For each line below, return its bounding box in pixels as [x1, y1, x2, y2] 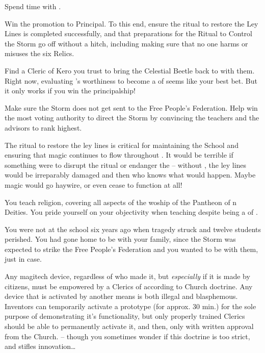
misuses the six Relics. [5, 48, 74, 59]
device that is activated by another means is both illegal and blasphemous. [5, 291, 238, 301]
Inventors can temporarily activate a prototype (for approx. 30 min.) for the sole [5, 300, 256, 311]
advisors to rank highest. [5, 122, 82, 133]
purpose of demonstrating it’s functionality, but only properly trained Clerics [5, 311, 245, 321]
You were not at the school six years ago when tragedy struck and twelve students [5, 223, 261, 234]
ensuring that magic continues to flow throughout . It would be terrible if [5, 149, 233, 160]
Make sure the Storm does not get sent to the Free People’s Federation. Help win [5, 102, 258, 113]
